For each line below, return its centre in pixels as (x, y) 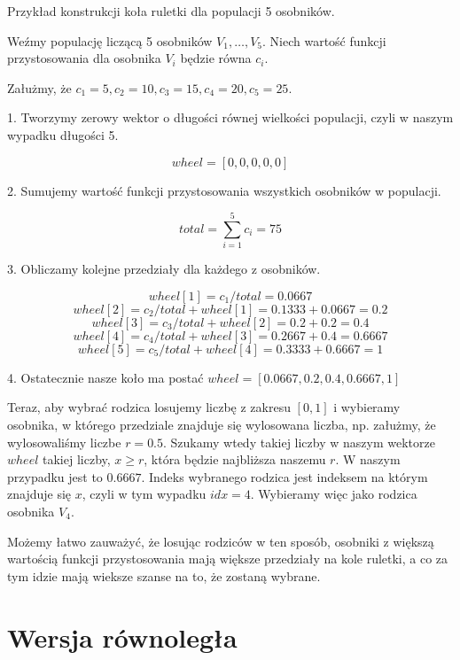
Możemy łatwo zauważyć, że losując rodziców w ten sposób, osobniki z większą (221, 541)
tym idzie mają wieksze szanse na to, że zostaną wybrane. (164, 575)
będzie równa (216, 58)
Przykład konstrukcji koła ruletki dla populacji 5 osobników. (171, 11)
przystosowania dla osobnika (84, 58)
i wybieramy (367, 407)
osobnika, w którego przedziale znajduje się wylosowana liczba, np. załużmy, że (222, 425)
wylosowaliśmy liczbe (64, 442)
